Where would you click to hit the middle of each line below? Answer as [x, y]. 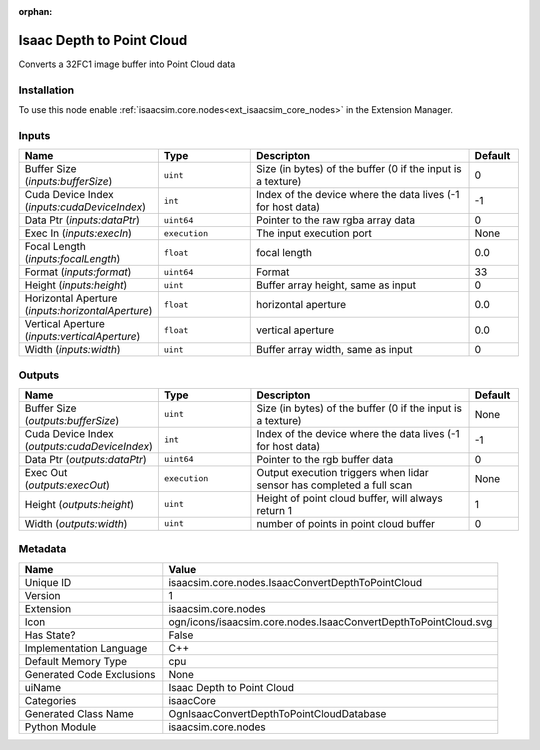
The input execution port [314, 233]
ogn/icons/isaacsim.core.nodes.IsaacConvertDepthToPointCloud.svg [330, 622]
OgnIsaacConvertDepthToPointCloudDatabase [277, 713]
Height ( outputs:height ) [79, 504]
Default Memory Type [76, 661]
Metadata [42, 549]
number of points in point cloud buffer [345, 523]
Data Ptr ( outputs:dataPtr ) [85, 459]
